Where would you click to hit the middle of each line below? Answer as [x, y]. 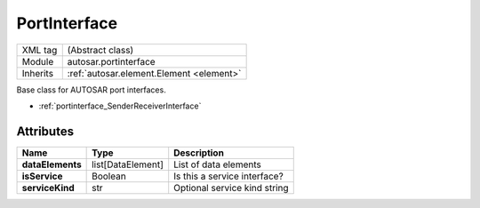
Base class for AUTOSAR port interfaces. [91, 90]
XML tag [40, 50]
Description [199, 153]
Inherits [37, 73]
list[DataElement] [128, 164]
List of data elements [217, 164]
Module [38, 61]
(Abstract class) [100, 50]
